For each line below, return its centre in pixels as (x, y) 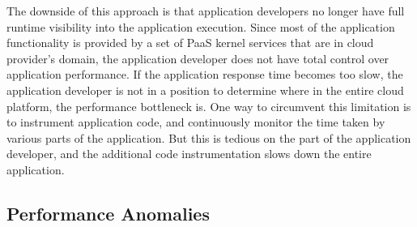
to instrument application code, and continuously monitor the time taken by (196, 122)
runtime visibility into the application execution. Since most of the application (201, 26)
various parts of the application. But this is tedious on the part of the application (209, 137)
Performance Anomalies (108, 213)
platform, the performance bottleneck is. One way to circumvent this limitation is (209, 106)
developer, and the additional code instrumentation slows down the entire (189, 154)
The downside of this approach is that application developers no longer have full (206, 11)
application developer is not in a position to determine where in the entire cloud (205, 90)
